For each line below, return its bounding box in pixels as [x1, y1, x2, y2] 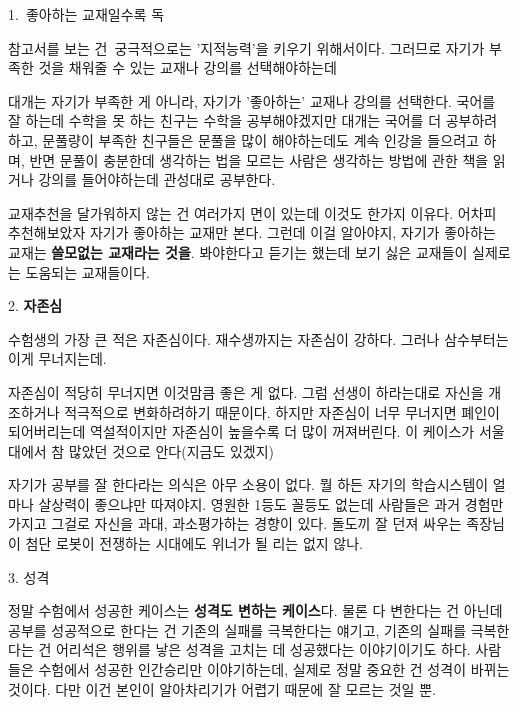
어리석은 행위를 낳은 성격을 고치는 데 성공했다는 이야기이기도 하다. [55, 639, 471, 660]
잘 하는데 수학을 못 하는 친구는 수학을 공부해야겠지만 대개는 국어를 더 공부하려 [8, 110, 498, 131]
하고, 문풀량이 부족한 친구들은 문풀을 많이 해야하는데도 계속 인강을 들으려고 [8, 129, 479, 150]
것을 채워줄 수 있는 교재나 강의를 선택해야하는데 [38, 57, 337, 78]
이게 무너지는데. [8, 348, 107, 369]
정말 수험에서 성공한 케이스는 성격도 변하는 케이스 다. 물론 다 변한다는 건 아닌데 [8, 600, 503, 621]
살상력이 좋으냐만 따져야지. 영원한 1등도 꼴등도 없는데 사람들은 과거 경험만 [38, 493, 504, 514]
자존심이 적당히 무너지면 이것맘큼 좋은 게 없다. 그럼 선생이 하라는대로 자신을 [8, 381, 484, 402]
